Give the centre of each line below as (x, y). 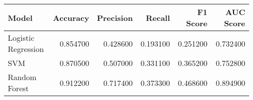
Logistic (21, 38)
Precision (115, 17)
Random (22, 77)
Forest (18, 88)
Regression (26, 49)
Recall (158, 17)
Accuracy (71, 17)
